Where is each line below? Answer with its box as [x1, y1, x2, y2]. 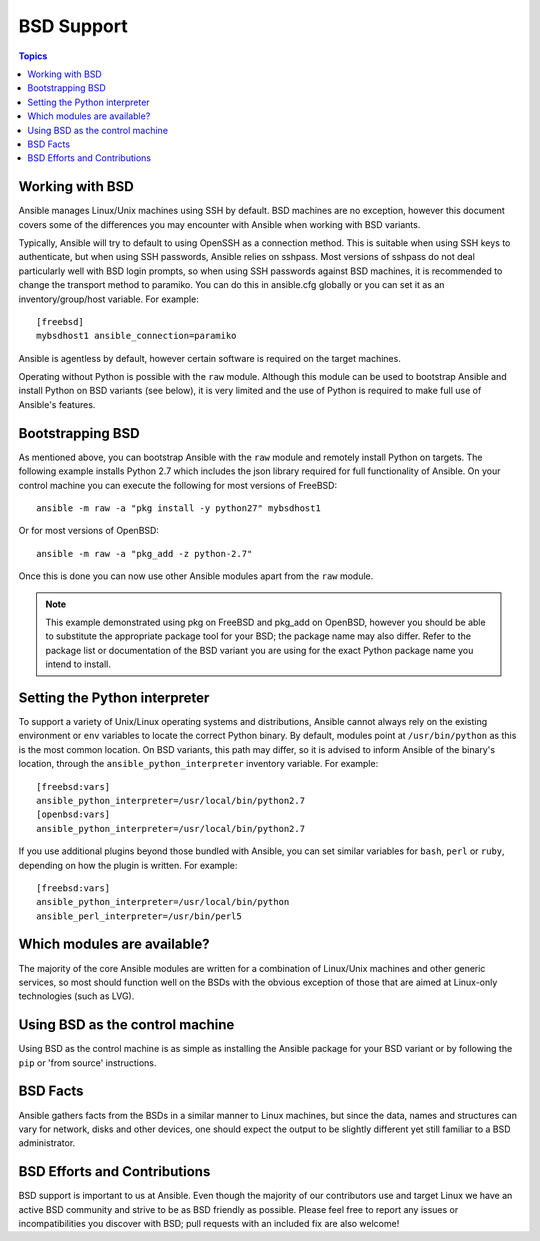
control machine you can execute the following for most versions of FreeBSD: [18, 479, 338, 491]
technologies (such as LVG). [18, 990, 135, 1002]
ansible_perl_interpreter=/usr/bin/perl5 [36, 910, 242, 922]
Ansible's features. [18, 398, 96, 410]
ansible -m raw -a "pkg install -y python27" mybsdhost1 [36, 502, 322, 514]
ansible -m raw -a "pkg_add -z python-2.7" [36, 548, 253, 559]
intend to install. [45, 658, 112, 670]
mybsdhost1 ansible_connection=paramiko [36, 330, 237, 342]
